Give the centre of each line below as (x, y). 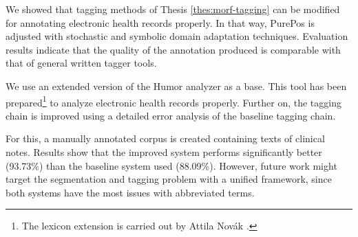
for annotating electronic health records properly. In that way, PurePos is (160, 22)
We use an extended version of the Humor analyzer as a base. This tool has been (176, 86)
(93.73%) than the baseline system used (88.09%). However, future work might (171, 165)
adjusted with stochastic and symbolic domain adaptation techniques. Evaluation (177, 36)
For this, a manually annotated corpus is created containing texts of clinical (165, 138)
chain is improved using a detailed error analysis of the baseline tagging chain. (171, 115)
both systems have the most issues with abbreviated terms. (130, 192)
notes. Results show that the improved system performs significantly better (164, 152)
